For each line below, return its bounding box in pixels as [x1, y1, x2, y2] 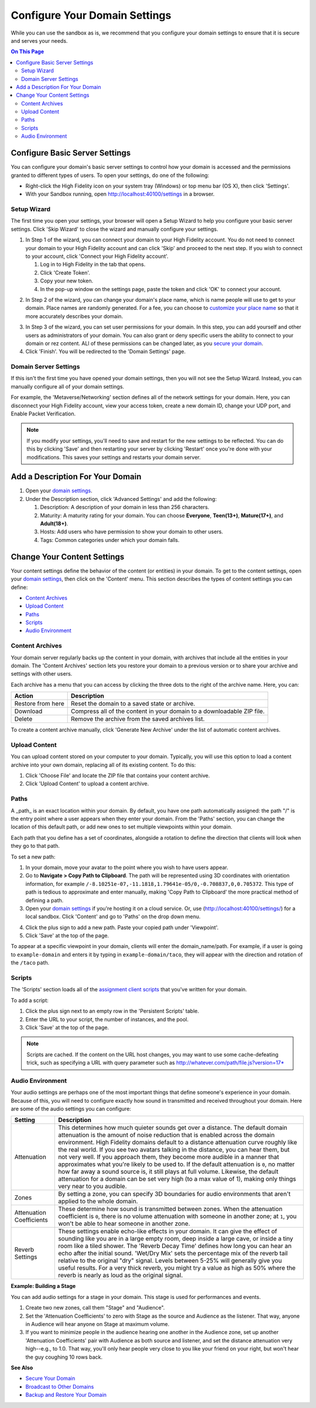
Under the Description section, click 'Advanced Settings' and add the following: [25, 495, 217, 502]
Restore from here [14, 700, 64, 708]
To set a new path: [11, 853, 56, 860]
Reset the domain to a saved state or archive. [70, 700, 195, 708]
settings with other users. [11, 670, 73, 677]
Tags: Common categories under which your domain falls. [40, 536, 180, 543]
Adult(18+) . [40, 520, 68, 527]
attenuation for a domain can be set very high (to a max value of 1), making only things [58, 1175, 297, 1183]
